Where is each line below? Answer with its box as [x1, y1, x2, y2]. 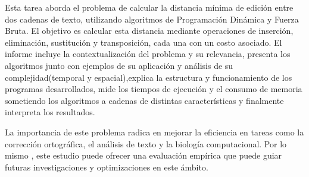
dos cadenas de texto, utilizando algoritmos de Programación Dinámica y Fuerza [5, 12, 299, 25]
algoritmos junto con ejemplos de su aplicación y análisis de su [5, 59, 233, 71]
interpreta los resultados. [5, 106, 95, 118]
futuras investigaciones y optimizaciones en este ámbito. [5, 160, 208, 173]
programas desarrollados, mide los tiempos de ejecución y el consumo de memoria [5, 83, 302, 95]
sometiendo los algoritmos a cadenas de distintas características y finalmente [5, 94, 284, 106]
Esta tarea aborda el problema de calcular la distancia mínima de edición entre [5, 1, 294, 13]
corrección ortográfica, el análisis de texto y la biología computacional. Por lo [5, 137, 287, 150]
